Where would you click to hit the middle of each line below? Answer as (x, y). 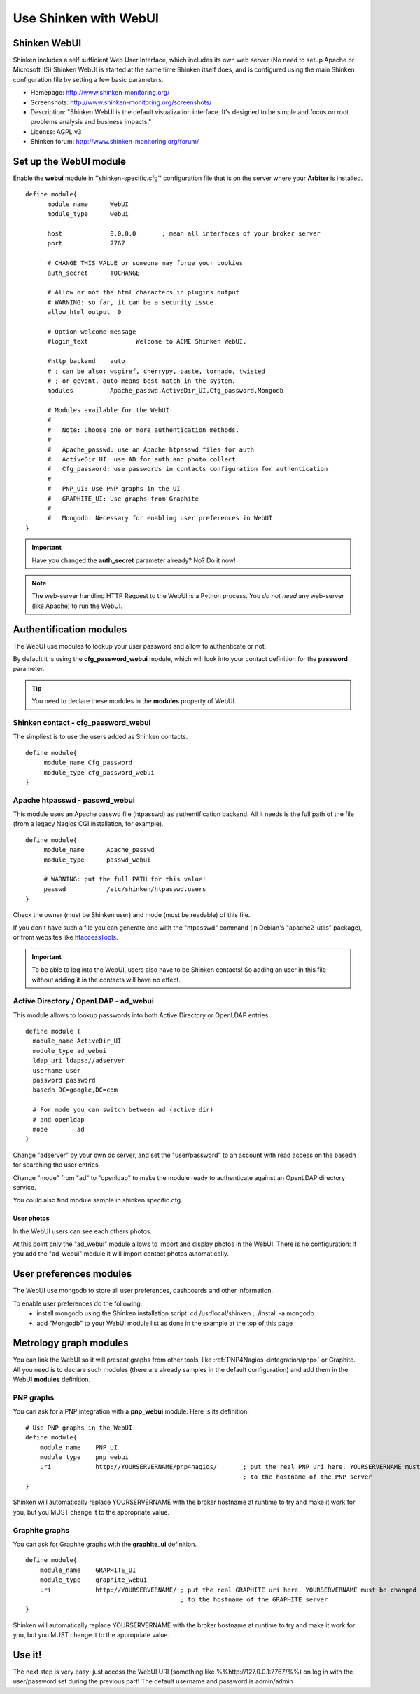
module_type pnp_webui (84, 1457)
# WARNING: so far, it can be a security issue (130, 302)
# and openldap (58, 1119)
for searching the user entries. (57, 1165)
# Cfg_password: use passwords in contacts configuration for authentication (188, 469)
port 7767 (86, 243)
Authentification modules (70, 629)
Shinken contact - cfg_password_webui (82, 722)
